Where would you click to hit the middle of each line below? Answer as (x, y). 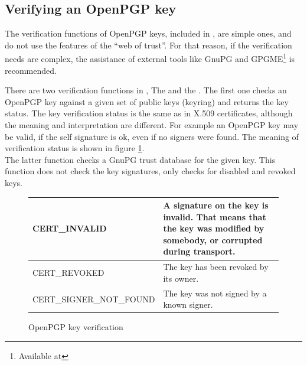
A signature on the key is (216, 205)
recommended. (31, 70)
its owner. (181, 278)
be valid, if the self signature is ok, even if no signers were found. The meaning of (152, 136)
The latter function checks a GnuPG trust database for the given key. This (140, 159)
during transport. (199, 251)
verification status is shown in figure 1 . (75, 148)
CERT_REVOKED (68, 273)
